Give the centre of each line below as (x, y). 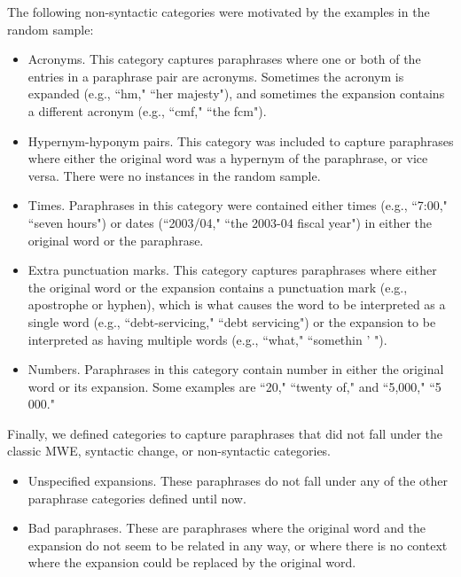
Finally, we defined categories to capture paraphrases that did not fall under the (225, 433)
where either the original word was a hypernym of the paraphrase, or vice (228, 158)
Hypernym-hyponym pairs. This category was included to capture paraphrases (241, 140)
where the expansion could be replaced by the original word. (192, 562)
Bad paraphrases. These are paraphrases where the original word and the (227, 528)
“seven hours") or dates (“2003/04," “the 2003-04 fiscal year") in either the (230, 222)
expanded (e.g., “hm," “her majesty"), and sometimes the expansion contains (236, 94)
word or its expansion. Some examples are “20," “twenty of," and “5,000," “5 (234, 386)
